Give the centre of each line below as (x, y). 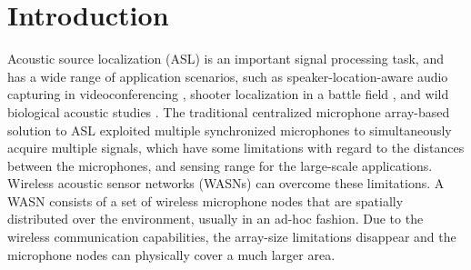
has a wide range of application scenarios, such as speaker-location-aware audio (228, 76)
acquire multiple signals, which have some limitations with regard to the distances (236, 148)
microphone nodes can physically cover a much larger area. (171, 254)
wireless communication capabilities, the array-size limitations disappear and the (232, 237)
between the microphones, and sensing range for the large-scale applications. (220, 165)
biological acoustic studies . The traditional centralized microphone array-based (229, 111)
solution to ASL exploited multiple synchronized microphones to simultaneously (230, 130)
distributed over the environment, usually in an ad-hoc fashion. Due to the (215, 219)
